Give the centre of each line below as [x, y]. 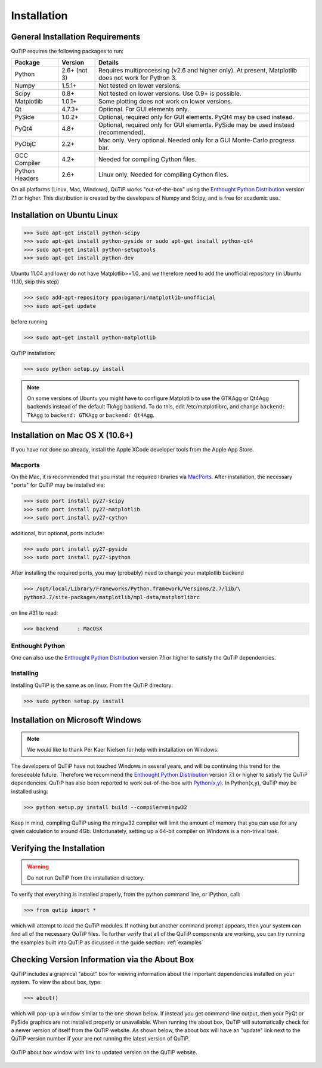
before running [29, 321]
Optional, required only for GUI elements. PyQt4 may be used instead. [196, 117]
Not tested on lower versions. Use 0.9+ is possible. [170, 94]
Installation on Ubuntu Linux [64, 215]
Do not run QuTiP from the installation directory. [86, 878]
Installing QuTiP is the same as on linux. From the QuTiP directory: [92, 685]
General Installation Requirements [76, 37]
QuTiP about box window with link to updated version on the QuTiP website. [104, 1052]
